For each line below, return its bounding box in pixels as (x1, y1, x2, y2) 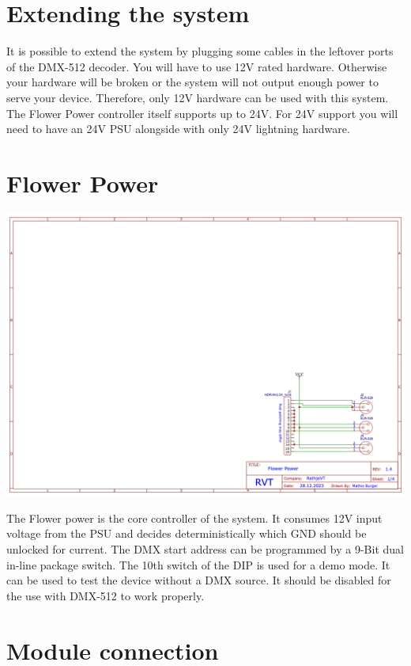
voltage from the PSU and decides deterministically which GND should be (6, 525, 367, 542)
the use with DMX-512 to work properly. (6, 587, 205, 603)
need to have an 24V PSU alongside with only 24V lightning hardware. (6, 120, 350, 137)
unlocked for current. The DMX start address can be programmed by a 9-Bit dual (6, 540, 404, 557)
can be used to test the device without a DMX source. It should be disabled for (6, 572, 391, 588)
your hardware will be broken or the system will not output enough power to (6, 74, 379, 90)
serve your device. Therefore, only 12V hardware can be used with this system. (6, 89, 389, 105)
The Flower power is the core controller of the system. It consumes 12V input (6, 509, 383, 526)
